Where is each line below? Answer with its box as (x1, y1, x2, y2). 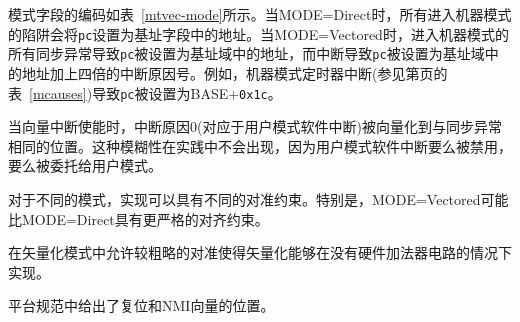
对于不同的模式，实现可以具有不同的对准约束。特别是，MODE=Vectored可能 (8, 188, 509, 209)
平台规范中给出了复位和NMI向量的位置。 (8, 295, 275, 316)
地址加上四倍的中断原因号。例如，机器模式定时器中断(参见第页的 (21, 62, 448, 83)
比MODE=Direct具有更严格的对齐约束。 (8, 208, 269, 229)
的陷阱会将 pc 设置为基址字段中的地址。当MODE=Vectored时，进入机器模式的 (8, 23, 509, 44)
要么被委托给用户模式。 (8, 155, 162, 176)
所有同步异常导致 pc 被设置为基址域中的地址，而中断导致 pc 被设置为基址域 (8, 43, 485, 64)
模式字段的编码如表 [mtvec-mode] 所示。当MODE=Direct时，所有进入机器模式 (8, 4, 512, 24)
